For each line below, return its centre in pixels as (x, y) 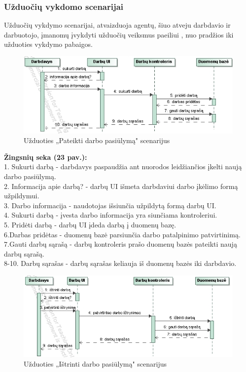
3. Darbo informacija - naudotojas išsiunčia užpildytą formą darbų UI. (110, 205)
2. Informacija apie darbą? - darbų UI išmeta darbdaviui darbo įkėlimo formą (121, 186)
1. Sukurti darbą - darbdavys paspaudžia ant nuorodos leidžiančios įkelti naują (123, 167)
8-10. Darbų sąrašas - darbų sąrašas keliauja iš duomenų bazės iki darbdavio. (120, 263)
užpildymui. (22, 196)
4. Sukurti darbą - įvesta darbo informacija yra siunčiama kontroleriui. (111, 215)
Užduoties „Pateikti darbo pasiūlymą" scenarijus (97, 140)
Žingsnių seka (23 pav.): (46, 157)
